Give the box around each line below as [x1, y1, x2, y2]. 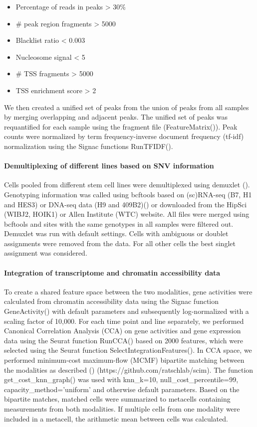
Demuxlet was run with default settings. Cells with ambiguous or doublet [4, 228, 229, 239]
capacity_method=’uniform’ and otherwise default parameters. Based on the [4, 384, 240, 394]
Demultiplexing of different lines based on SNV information [4, 160, 214, 171]
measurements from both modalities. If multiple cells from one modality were [4, 404, 240, 414]
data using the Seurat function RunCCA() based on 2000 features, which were [4, 335, 243, 345]
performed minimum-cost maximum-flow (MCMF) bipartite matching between [4, 355, 245, 365]
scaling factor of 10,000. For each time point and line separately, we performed [4, 315, 244, 326]
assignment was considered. [4, 248, 87, 258]
